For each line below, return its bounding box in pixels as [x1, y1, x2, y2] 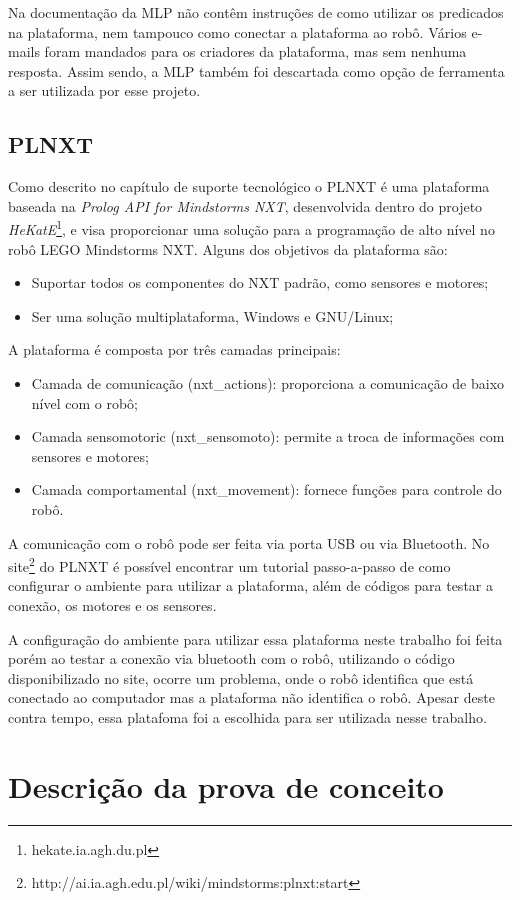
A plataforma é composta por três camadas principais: [8, 339, 341, 360]
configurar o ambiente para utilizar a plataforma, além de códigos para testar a [8, 575, 493, 596]
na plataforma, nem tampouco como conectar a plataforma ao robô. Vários [8, 21, 467, 42]
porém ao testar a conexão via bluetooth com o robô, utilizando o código [8, 648, 455, 669]
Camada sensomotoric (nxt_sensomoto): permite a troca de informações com [31, 426, 505, 447]
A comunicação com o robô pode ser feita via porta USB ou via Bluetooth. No [8, 532, 490, 553]
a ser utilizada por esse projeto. [8, 80, 201, 101]
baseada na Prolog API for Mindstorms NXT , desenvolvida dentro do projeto [8, 195, 483, 216]
